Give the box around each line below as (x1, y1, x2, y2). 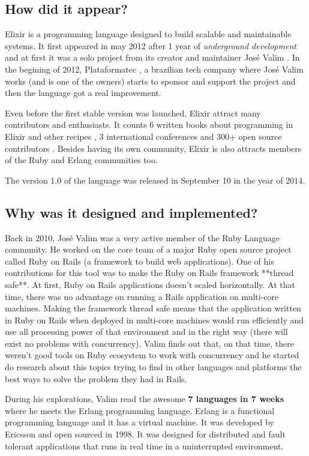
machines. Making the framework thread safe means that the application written (5, 302, 301, 314)
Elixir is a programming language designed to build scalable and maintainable (5, 28, 292, 40)
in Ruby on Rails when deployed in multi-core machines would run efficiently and (5, 313, 304, 326)
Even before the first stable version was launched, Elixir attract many (5, 106, 261, 119)
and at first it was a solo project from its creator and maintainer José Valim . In (5, 51, 300, 64)
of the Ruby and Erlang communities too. (5, 154, 158, 166)
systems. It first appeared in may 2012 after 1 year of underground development (5, 39, 296, 52)
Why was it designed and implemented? (5, 203, 258, 221)
